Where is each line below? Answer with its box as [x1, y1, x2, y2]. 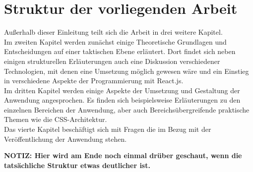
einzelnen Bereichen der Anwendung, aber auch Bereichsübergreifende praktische [4, 104, 250, 115]
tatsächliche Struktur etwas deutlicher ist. [4, 160, 150, 170]
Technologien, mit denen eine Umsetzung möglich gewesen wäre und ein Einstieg [4, 65, 249, 76]
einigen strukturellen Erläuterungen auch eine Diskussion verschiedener [4, 56, 220, 66]
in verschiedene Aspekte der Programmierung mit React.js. [4, 75, 184, 86]
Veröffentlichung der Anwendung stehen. [4, 133, 127, 144]
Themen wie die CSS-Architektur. [4, 114, 107, 124]
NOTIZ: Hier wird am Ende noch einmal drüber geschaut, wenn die [4, 150, 242, 161]
